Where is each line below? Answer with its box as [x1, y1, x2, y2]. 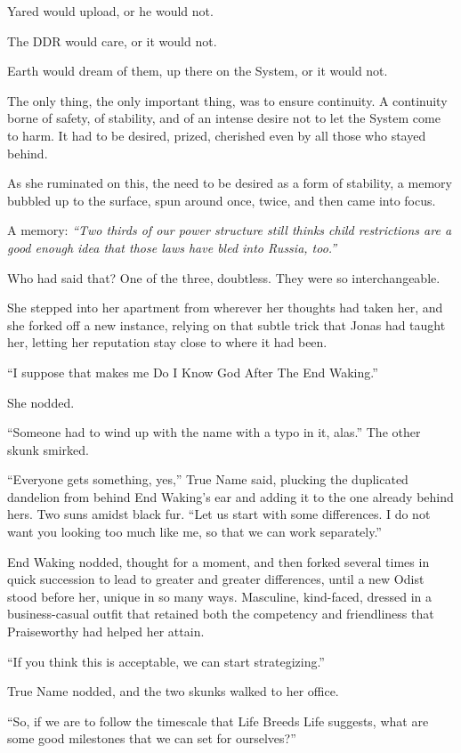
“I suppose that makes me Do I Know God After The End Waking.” [7, 362, 378, 381]
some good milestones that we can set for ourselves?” [7, 729, 296, 748]
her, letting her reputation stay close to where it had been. [7, 333, 328, 352]
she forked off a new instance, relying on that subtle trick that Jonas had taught [7, 315, 446, 334]
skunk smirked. [7, 440, 89, 458]
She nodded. [7, 393, 75, 411]
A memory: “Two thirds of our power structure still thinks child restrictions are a [7, 221, 452, 239]
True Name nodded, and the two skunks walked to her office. [7, 682, 339, 700]
